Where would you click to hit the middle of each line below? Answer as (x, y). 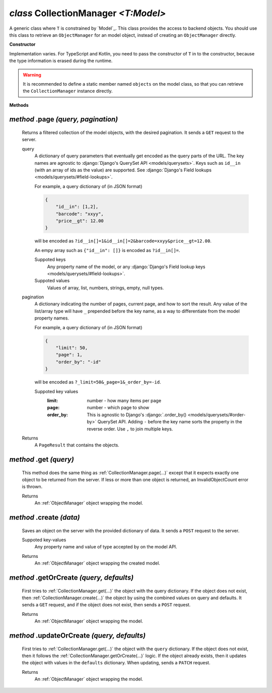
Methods (19, 105)
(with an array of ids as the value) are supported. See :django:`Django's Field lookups (123, 170)
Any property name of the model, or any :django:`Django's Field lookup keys (126, 267)
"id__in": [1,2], (77, 207)
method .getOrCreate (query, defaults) (71, 578)
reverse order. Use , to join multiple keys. (130, 429)
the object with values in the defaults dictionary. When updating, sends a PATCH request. (116, 663)
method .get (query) (42, 459)
